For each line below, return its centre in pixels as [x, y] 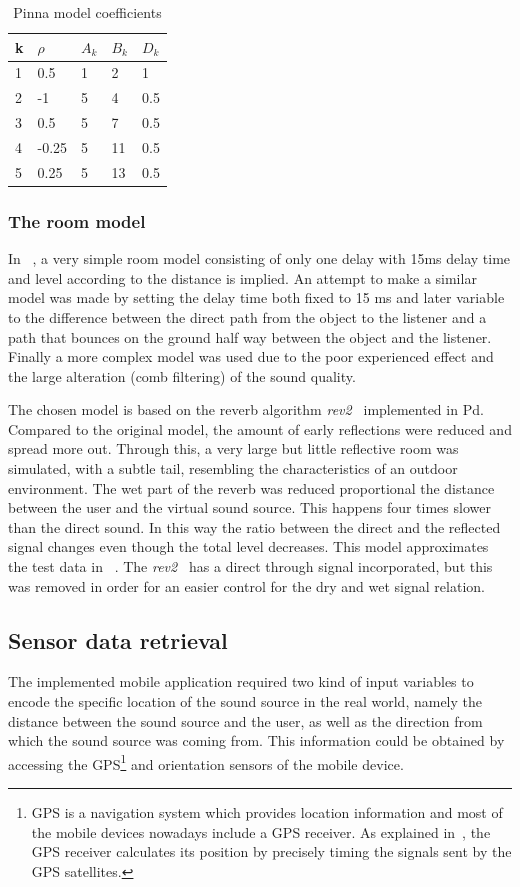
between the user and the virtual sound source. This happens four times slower [249, 507]
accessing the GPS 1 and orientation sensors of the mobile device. [206, 762]
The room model [77, 220]
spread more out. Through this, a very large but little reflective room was [233, 448]
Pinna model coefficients [87, 12]
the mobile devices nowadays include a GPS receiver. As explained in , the [261, 831]
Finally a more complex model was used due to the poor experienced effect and [251, 356]
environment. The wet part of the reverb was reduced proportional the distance [251, 487]
